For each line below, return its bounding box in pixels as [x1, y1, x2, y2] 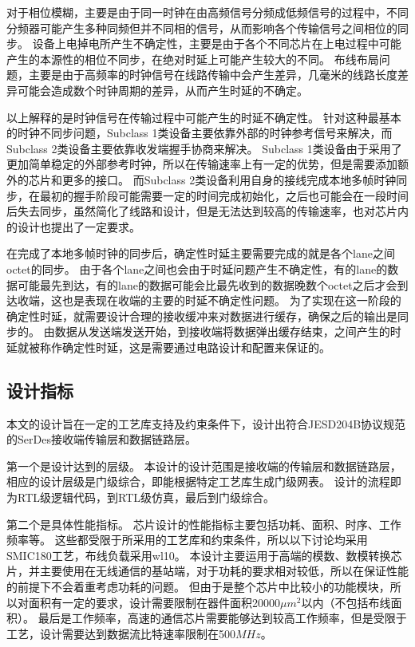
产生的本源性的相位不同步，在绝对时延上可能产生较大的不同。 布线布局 [6, 50, 379, 67]
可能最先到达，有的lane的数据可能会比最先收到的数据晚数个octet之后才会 [17, 276, 397, 293]
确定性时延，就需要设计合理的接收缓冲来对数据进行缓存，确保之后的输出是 [6, 307, 397, 324]
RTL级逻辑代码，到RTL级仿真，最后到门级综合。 [17, 489, 275, 506]
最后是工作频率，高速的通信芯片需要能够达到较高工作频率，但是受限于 [38, 610, 407, 626]
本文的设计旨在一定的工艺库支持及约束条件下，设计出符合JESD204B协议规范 [6, 415, 406, 432]
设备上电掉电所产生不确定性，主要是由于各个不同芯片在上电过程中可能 [32, 35, 401, 52]
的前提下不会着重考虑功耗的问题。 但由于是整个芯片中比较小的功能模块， [6, 578, 390, 595]
